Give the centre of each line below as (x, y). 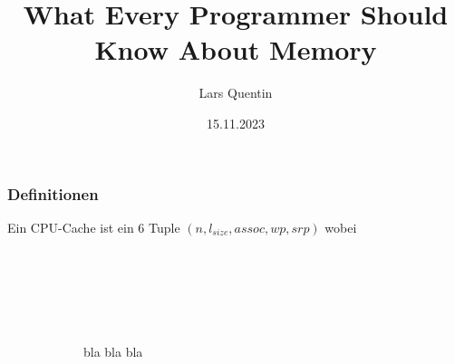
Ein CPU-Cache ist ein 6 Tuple (94, 227)
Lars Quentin (236, 93)
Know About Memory (236, 49)
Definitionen (53, 193)
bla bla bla (113, 351)
